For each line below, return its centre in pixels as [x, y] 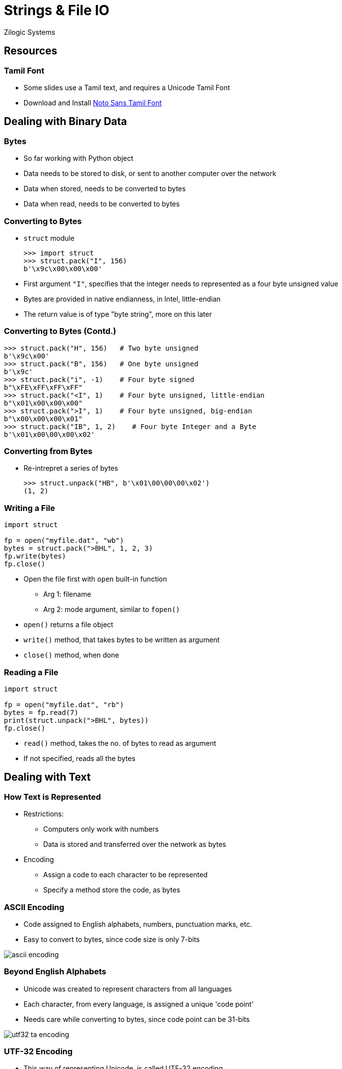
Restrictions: [44, 814]
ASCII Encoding [34, 907]
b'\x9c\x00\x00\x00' [63, 268]
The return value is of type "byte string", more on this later [118, 314]
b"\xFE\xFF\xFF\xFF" [43, 387]
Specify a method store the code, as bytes [112, 890]
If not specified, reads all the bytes [79, 758]
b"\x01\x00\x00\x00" [43, 403]
